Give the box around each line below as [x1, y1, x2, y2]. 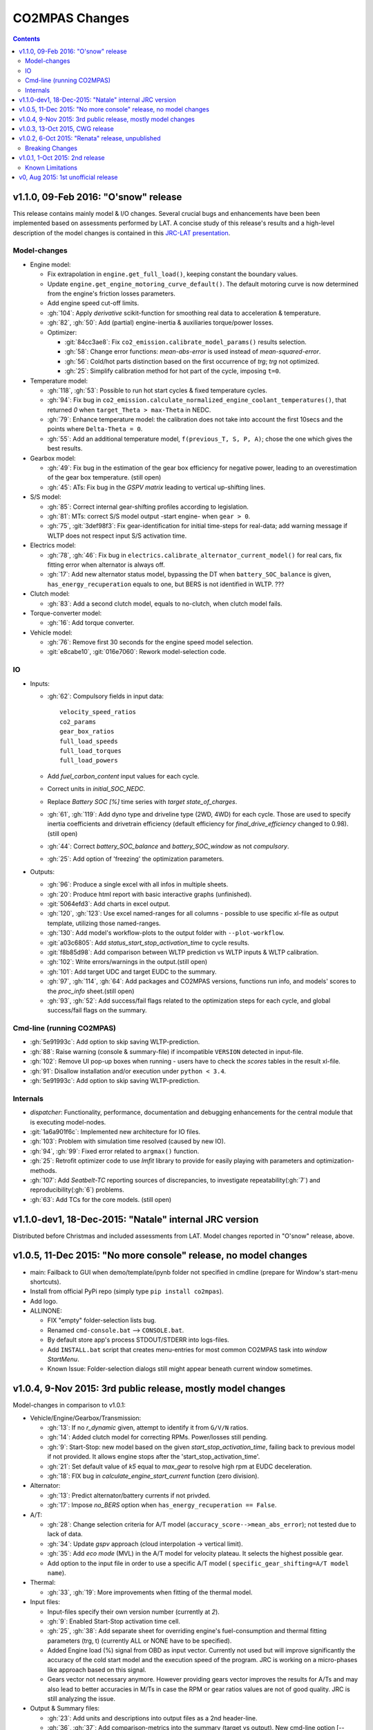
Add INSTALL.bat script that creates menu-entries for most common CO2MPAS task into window [47, 1345, 327, 1354]
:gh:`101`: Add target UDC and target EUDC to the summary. [47, 967, 217, 976]
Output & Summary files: [30, 1704, 100, 1713]
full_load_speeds [59, 737, 118, 745]
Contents [12, 35, 41, 43]
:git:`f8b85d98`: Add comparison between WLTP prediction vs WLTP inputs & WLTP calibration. [47, 948, 319, 956]
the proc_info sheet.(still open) [47, 987, 135, 995]
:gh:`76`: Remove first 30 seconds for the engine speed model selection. [47, 638, 254, 646]
